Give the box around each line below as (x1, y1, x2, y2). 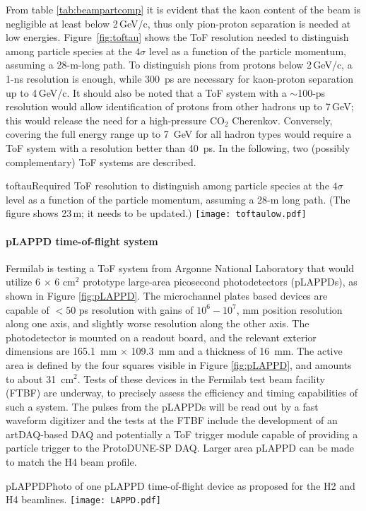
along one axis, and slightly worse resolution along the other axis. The (6, 316, 309, 331)
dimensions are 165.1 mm (6, 343, 117, 358)
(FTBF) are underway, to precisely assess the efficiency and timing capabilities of (6, 385, 358, 400)
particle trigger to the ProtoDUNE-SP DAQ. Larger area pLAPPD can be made (6, 440, 355, 455)
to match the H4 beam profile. (6, 454, 137, 469)
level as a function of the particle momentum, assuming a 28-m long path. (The (6, 192, 350, 206)
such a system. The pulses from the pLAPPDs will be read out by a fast (6, 399, 319, 413)
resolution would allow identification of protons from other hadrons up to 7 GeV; (6, 99, 354, 114)
